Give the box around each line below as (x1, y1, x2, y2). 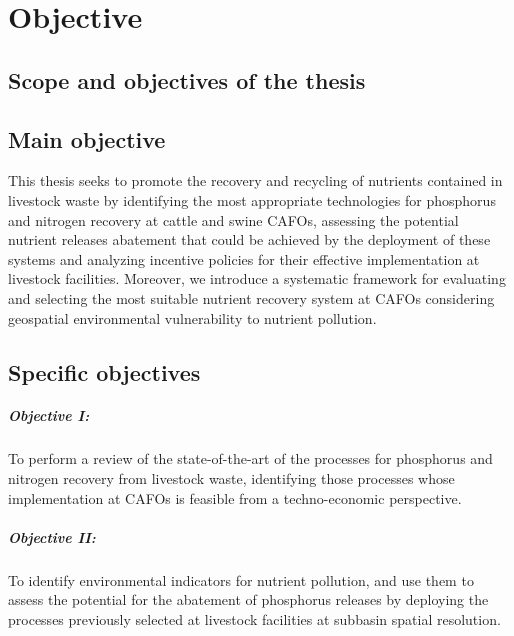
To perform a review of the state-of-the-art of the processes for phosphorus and (8, 448, 493, 469)
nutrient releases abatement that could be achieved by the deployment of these (8, 229, 491, 250)
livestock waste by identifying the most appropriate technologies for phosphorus (8, 189, 496, 210)
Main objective (8, 123, 166, 154)
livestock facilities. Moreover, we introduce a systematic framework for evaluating (8, 268, 506, 289)
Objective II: (8, 526, 96, 547)
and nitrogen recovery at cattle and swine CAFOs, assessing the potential (8, 209, 459, 230)
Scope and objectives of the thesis (8, 64, 366, 95)
